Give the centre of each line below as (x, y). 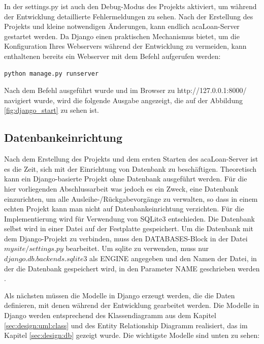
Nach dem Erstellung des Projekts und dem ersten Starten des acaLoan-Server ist (131, 159)
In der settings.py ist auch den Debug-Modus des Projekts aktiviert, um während (130, 6)
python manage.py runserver (52, 73)
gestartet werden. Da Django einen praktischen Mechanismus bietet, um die (122, 36)
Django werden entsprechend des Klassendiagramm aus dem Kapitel (110, 315)
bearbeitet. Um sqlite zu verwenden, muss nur (137, 248)
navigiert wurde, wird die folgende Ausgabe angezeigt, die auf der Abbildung (124, 100)
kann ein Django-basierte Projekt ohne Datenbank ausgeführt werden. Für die (126, 179)
